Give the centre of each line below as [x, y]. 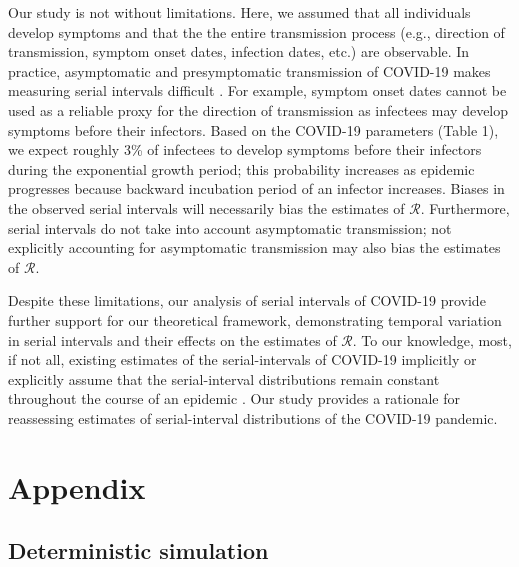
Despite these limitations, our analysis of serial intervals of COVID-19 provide [247, 300]
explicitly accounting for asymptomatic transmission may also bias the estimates [254, 247]
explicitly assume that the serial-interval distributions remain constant [224, 378]
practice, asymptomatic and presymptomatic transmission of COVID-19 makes [249, 70]
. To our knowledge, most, [432, 339]
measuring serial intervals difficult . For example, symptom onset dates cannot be [257, 90]
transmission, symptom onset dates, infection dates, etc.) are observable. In [239, 51]
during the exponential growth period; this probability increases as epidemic [241, 168]
